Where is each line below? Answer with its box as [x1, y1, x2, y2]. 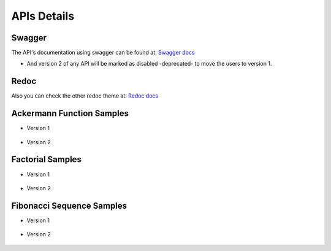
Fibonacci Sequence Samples [11, 200, 127, 211]
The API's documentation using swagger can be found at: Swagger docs [11, 49, 196, 56]
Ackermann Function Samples [11, 108, 129, 119]
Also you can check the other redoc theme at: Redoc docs [11, 92, 159, 99]
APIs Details [11, 9, 75, 23]
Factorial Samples [11, 154, 82, 165]
